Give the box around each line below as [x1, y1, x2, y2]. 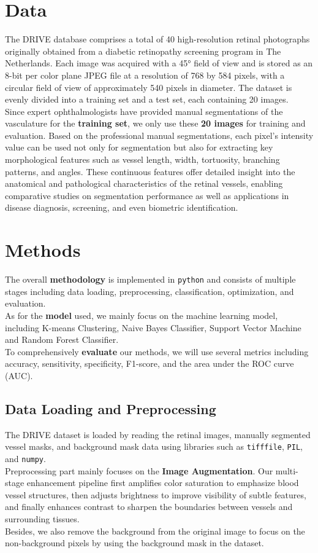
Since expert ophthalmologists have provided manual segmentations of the [5, 104, 283, 117]
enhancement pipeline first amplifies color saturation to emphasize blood [26, 476, 299, 489]
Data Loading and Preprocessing [5, 399, 216, 418]
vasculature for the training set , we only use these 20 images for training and [5, 117, 306, 130]
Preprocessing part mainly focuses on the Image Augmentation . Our [5, 464, 273, 477]
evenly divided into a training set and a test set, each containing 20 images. [5, 93, 289, 106]
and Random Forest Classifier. [5, 333, 119, 346]
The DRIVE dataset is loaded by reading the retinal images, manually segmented [5, 428, 311, 441]
